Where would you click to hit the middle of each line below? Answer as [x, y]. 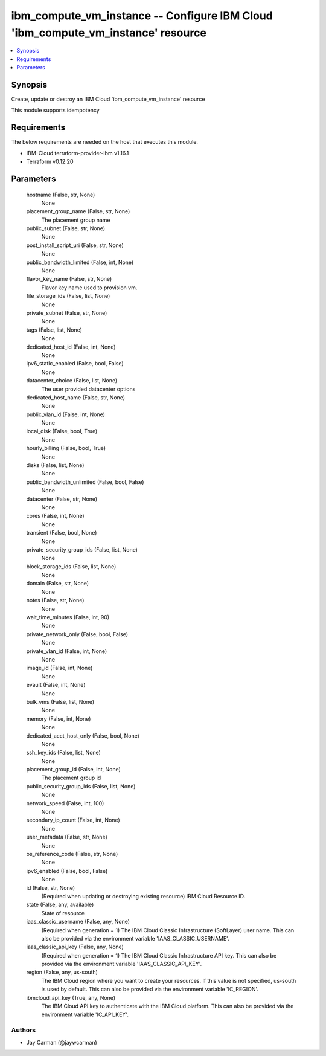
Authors [24, 1030]
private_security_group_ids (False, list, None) [82, 549]
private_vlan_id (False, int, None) [67, 651]
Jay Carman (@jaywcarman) [62, 1042]
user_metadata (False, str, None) [67, 837]
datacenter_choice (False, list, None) [72, 381]
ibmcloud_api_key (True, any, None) [71, 997]
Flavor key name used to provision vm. [89, 288]
